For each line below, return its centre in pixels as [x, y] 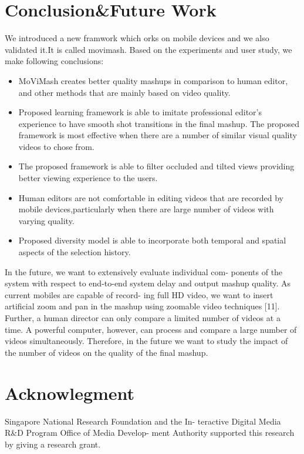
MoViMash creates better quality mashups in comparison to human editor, [153, 80]
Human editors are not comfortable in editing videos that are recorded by [151, 197]
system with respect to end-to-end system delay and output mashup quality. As [148, 283]
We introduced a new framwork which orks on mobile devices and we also [137, 38]
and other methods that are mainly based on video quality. [124, 92]
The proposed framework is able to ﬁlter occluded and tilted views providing [156, 166]
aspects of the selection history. [75, 252]
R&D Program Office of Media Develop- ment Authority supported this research [150, 433]
